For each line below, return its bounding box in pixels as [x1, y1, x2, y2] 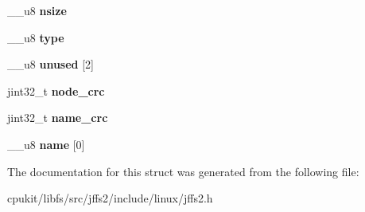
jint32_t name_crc [7, 109, 108, 126]
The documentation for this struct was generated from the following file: [7, 163, 359, 179]
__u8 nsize [7, 2, 67, 18]
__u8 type [7, 29, 64, 45]
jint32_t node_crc [7, 82, 105, 99]
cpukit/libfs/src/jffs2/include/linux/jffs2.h [7, 190, 213, 206]
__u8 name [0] [7, 135, 85, 152]
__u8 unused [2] [7, 56, 94, 73]
